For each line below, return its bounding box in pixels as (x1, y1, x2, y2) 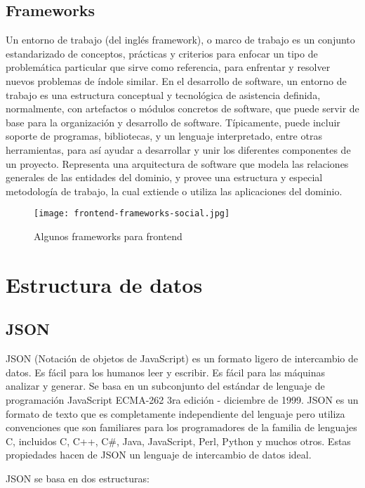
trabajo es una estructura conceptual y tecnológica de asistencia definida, (6, 87, 321, 102)
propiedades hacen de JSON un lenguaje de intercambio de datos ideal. (6, 447, 312, 462)
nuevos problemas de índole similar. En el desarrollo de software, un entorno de (6, 73, 347, 88)
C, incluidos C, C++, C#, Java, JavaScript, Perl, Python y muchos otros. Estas (6, 433, 351, 448)
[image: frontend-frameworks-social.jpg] (34, 209, 230, 219)
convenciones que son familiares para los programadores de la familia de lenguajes (6, 420, 357, 435)
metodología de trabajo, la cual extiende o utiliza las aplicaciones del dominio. (6, 183, 343, 198)
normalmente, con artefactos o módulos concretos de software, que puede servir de (6, 101, 359, 116)
